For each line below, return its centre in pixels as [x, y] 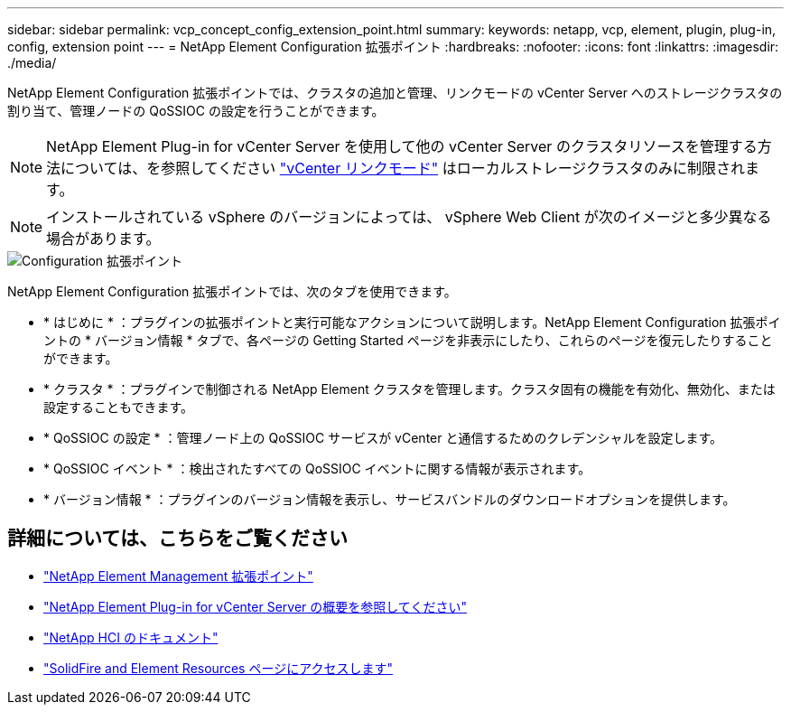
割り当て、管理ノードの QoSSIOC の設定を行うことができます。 [196, 111]
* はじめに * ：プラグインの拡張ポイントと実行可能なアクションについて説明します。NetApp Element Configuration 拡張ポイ [412, 322]
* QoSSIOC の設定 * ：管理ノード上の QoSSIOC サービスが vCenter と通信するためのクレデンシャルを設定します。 [383, 438]
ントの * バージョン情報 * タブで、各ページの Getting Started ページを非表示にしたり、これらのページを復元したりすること [408, 340]
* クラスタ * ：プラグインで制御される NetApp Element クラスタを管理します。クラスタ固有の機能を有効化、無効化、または [409, 389]
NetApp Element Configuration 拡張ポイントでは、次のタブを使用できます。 [232, 291]
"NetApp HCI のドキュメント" [131, 637]
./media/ [32, 63]
